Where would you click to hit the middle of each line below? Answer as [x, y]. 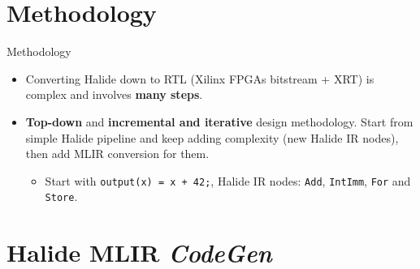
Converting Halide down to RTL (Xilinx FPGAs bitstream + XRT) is [200, 78]
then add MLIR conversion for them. [117, 154]
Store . [61, 196]
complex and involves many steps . [114, 94]
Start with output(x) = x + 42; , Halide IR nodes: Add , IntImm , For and [228, 180]
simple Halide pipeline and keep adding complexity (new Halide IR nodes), [212, 137]
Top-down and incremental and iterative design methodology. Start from [219, 121]
